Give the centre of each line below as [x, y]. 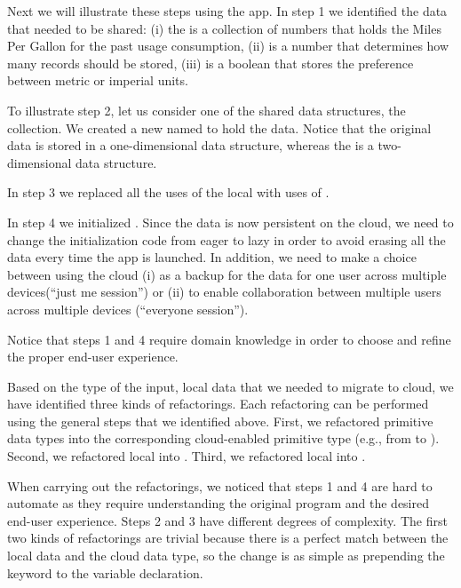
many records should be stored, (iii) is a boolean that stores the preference [211, 63]
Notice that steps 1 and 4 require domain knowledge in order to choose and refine [229, 339]
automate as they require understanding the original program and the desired [218, 503]
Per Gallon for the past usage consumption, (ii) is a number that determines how [228, 46]
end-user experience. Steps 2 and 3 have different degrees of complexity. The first [227, 520]
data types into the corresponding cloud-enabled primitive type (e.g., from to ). [223, 438]
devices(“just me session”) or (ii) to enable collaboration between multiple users [224, 292]
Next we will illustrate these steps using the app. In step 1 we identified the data [227, 11]
